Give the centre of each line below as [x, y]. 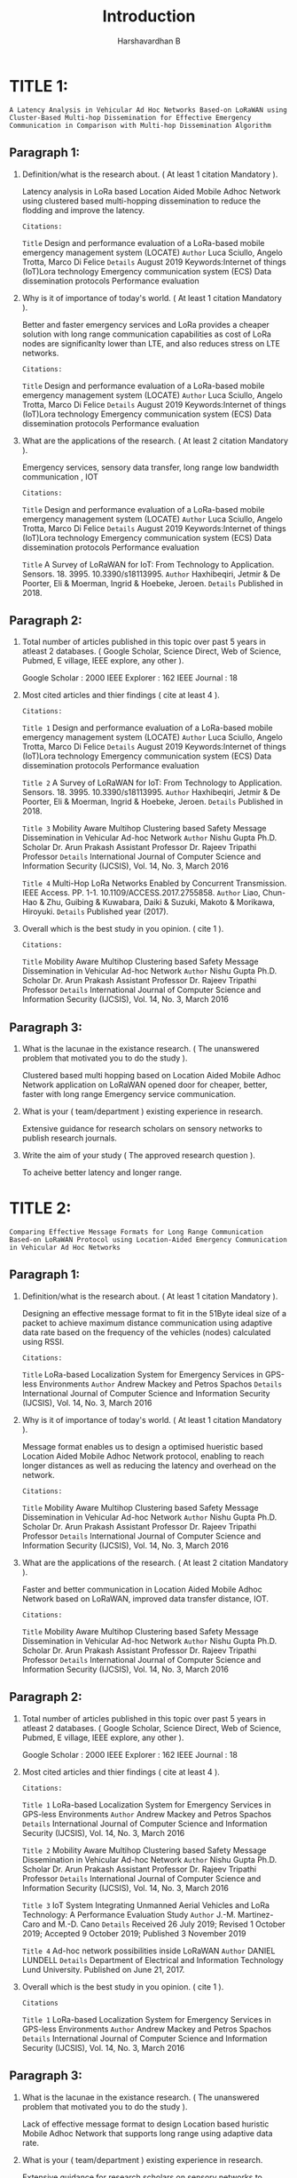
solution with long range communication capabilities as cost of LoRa [147, 334]
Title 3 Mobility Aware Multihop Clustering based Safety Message [144, 829]
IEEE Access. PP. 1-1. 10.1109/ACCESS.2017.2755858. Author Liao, [141, 893]
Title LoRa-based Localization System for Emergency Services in [142, 1374]
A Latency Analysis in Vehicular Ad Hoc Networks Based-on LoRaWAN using [148, 110]
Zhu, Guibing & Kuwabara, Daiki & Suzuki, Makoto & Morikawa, [161, 902]
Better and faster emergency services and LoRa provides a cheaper [146, 324]
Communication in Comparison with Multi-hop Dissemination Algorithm [141, 125]
